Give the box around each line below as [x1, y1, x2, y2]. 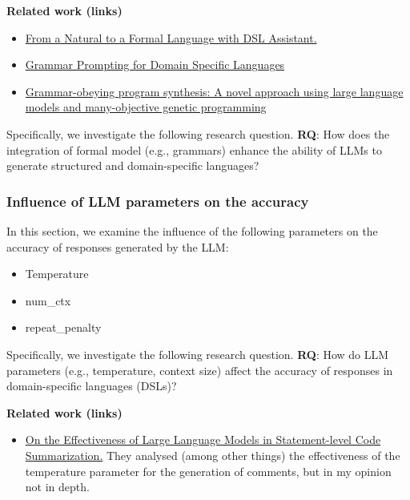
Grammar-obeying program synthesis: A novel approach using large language [25, 83, 404, 99]
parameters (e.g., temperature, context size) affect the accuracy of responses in [6, 361, 393, 378]
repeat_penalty [25, 319, 102, 336]
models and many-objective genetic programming [25, 99, 267, 115]
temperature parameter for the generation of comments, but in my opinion [25, 462, 392, 479]
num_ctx [25, 292, 71, 308]
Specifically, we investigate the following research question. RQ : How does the [6, 125, 390, 142]
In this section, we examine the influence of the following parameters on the [6, 222, 378, 239]
